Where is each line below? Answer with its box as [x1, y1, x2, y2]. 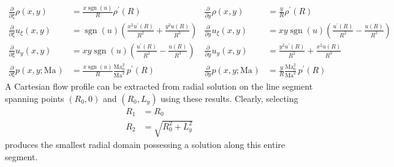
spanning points [5, 91, 64, 104]
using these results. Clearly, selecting [161, 91, 298, 104]
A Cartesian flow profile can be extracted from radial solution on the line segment [5, 80, 313, 93]
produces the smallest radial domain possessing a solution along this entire [5, 138, 285, 150]
